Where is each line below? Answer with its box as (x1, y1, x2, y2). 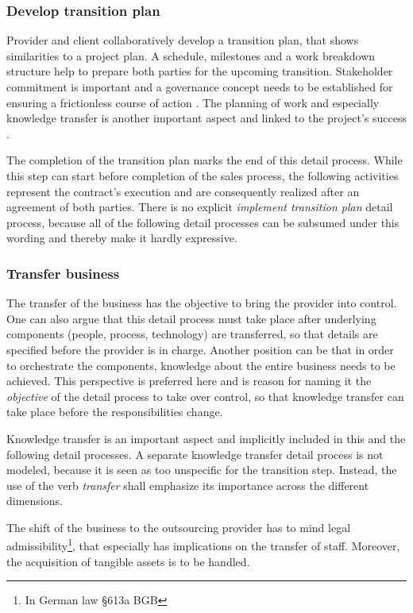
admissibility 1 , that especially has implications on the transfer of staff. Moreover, (6, 535, 400, 554)
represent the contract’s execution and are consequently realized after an (6, 183, 360, 199)
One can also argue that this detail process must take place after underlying (6, 310, 376, 326)
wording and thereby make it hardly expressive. (6, 229, 237, 246)
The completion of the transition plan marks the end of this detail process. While (6, 152, 403, 168)
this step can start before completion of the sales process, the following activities (6, 167, 399, 183)
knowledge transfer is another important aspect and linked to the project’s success (6, 110, 407, 126)
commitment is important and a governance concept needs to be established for (6, 79, 393, 94)
